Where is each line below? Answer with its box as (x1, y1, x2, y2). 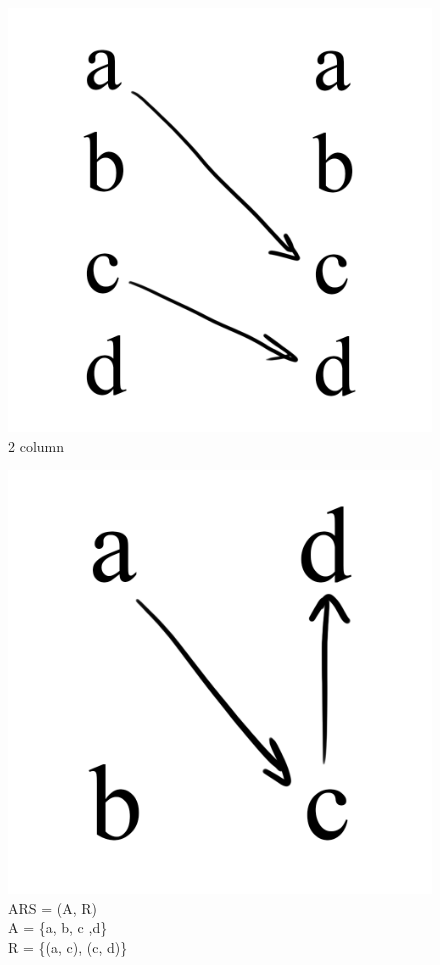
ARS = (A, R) (8, 897, 98, 918)
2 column (8, 435, 64, 456)
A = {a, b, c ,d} (8, 917, 108, 938)
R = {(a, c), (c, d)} (8, 936, 128, 957)
